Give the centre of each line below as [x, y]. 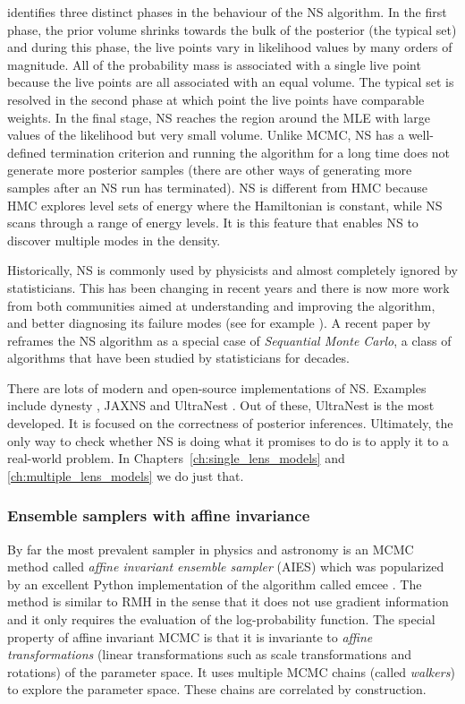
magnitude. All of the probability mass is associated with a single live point [214, 64]
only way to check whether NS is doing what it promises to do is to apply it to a [228, 440]
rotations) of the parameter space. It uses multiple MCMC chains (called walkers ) [231, 671]
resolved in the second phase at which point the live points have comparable [216, 99]
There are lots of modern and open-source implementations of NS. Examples [217, 387]
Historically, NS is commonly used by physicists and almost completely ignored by [232, 270]
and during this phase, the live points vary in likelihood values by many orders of [230, 47]
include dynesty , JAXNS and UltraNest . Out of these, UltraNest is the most [221, 405]
